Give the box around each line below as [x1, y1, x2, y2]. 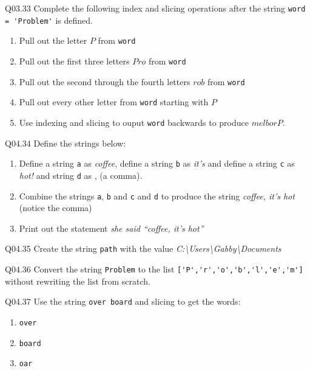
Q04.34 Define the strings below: [5, 136, 126, 149]
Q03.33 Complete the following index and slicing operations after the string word [5, 2, 306, 14]
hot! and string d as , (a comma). [19, 168, 143, 181]
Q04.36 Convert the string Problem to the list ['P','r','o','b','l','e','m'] [5, 263, 303, 275]
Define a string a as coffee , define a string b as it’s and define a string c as [19, 157, 295, 170]
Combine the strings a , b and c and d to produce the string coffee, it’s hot [19, 189, 295, 202]
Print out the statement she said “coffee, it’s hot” [19, 221, 204, 234]
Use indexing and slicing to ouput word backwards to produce [19, 116, 249, 128]
